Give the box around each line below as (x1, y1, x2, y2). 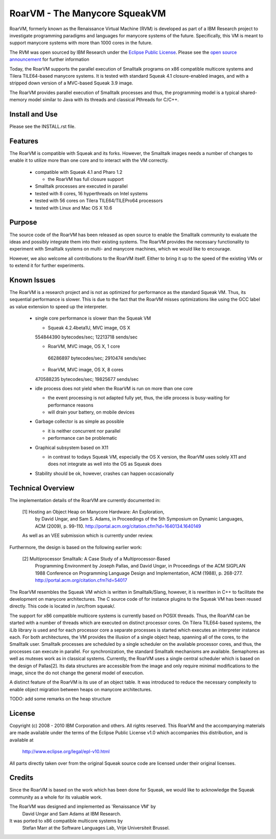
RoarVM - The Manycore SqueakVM (9, 8, 166, 19)
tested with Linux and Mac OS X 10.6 (35, 205, 112, 211)
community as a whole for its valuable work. (9, 794, 102, 800)
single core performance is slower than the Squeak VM (35, 315, 151, 322)
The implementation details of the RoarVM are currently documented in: (9, 497, 161, 503)
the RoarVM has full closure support (48, 176, 124, 183)
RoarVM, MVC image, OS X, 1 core (48, 343, 120, 350)
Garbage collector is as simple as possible (35, 418, 124, 424)
